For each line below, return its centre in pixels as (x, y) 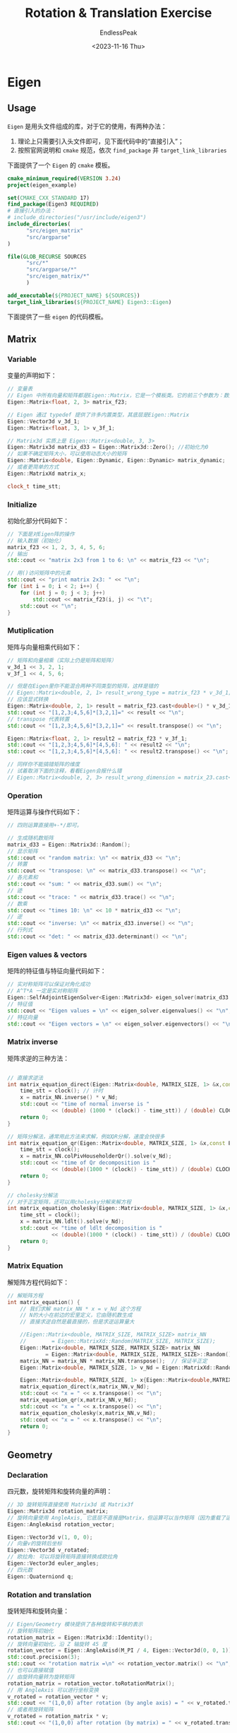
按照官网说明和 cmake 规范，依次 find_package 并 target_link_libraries (122, 150)
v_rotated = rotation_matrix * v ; (58, 1716)
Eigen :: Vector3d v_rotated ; (49, 1550)
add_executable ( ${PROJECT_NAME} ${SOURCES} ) (74, 295)
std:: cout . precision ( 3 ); (44, 1657)
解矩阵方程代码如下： (38, 1282)
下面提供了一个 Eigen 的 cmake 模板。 (61, 165)
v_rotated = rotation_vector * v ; (58, 1697)
